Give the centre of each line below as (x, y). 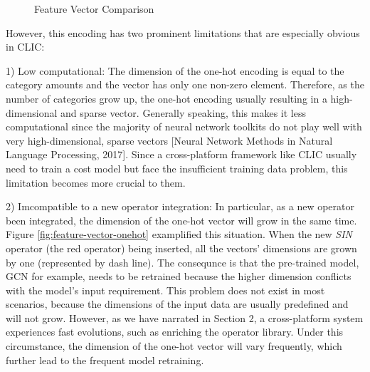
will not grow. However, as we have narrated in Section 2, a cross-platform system (185, 317)
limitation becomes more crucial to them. (96, 182)
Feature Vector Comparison (94, 9)
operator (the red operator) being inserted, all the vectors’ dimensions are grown (181, 248)
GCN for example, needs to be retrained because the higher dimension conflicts (179, 276)
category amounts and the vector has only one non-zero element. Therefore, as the (185, 84)
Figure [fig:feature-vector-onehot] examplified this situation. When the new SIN (179, 234)
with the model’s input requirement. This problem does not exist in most (165, 290)
